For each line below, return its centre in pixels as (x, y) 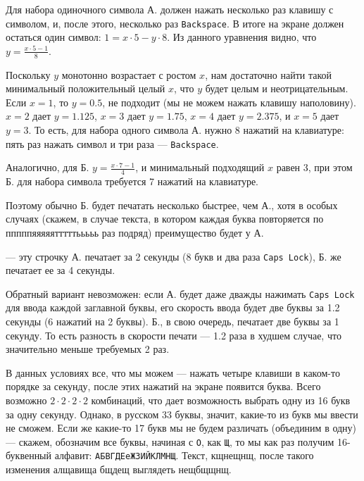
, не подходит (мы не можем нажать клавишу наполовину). (229, 102)
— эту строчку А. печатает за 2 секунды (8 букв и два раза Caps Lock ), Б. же (174, 256)
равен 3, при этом (314, 167)
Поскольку (28, 74)
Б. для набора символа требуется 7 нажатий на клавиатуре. (132, 181)
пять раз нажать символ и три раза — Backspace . (112, 143)
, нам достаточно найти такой (269, 74)
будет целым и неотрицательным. (277, 88)
